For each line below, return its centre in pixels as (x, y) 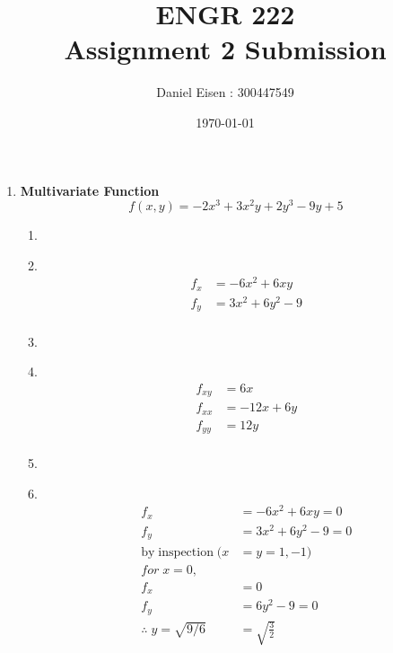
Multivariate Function (90, 190)
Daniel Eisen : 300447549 (225, 92)
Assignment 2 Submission (225, 49)
